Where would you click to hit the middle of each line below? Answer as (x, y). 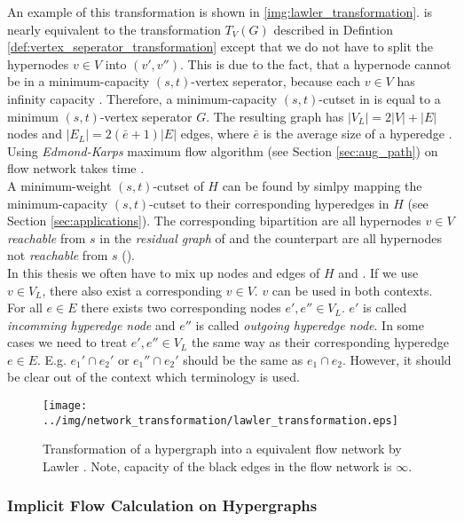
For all (25, 308)
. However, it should (397, 359)
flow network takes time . (76, 168)
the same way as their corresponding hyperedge (320, 342)
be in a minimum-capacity (79, 81)
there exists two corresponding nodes (181, 308)
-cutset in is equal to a (380, 98)
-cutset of (178, 185)
